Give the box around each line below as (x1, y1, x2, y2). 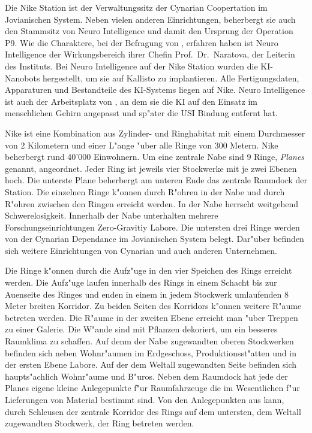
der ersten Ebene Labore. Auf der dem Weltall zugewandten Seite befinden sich (5, 358, 297, 371)
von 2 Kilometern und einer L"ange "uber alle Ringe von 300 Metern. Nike (5, 138, 278, 151)
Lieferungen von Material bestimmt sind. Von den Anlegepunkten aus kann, (5, 393, 284, 405)
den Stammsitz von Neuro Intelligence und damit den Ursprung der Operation (5, 25, 293, 37)
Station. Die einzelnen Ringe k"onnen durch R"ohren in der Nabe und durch (5, 185, 285, 198)
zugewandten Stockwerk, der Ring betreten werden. (5, 417, 194, 429)
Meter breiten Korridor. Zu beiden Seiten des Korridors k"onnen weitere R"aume (5, 299, 302, 312)
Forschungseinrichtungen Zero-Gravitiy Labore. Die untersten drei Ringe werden (5, 220, 300, 233)
